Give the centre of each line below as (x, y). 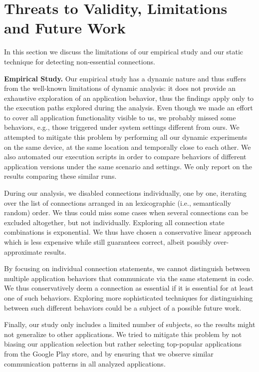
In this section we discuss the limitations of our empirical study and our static (124, 52)
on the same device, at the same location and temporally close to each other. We (128, 147)
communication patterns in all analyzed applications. (85, 363)
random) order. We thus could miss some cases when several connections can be (126, 212)
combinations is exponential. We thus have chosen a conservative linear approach (128, 232)
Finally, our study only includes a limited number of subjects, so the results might (130, 324)
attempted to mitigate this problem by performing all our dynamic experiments (126, 137)
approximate (23, 251)
